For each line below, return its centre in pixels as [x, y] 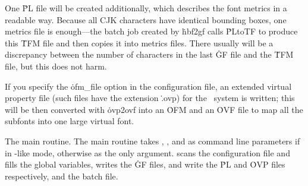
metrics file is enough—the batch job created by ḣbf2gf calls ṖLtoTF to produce [151, 31]
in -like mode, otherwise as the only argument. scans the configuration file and [147, 152]
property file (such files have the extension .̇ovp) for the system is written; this [150, 98]
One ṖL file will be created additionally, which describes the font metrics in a [146, 8]
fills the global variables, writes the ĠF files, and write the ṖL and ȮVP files [145, 164]
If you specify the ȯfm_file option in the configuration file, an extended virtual [148, 86]
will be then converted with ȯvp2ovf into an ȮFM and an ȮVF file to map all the [154, 109]
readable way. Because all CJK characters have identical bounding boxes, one [146, 19]
